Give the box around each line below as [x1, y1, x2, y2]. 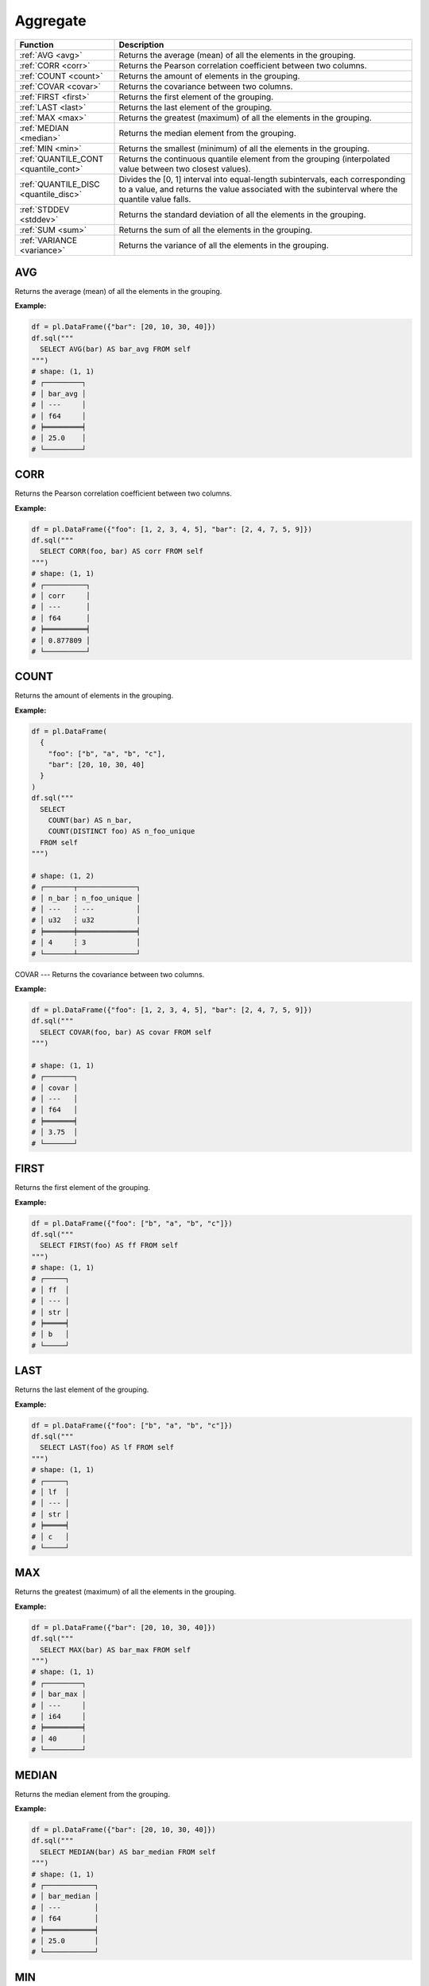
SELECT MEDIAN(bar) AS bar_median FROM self [40, 1847, 216, 1857]
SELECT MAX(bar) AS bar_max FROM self [40, 1645, 191, 1654]
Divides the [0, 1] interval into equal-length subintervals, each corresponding [118, 173, 406, 184]
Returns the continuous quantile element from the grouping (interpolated [118, 153, 391, 164]
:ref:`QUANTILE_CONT [19, 153, 104, 164]
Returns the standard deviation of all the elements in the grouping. [118, 209, 366, 220]
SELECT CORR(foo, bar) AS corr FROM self [40, 547, 204, 556]
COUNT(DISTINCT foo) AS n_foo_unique [48, 827, 195, 836]
